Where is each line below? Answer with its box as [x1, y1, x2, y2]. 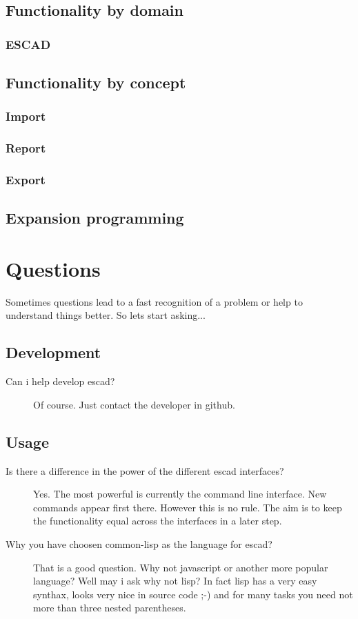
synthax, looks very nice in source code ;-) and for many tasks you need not [33, 587, 353, 601]
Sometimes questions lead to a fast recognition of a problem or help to [6, 294, 303, 308]
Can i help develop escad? [6, 374, 115, 389]
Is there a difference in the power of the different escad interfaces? [6, 463, 284, 478]
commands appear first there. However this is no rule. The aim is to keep [33, 500, 342, 514]
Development [6, 342, 101, 363]
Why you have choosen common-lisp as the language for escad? [6, 537, 272, 551]
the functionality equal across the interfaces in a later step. [33, 513, 282, 528]
